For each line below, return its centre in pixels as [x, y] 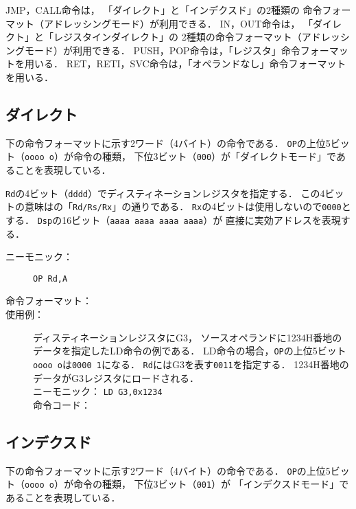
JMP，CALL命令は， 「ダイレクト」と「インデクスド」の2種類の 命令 [164, 10]
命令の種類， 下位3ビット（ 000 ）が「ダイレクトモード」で [204, 156]
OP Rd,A [50, 279]
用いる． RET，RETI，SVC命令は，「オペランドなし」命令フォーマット [185, 64]
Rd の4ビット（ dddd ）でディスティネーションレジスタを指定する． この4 [165, 193]
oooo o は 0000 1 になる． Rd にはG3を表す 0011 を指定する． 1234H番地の [191, 364]
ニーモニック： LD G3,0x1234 [98, 391]
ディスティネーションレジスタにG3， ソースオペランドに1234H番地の [188, 337]
